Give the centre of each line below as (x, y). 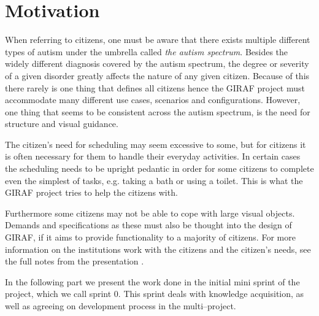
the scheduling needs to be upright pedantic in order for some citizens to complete (159, 168)
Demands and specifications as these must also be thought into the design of (148, 225)
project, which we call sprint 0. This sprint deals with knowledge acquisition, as (155, 294)
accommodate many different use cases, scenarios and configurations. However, (153, 100)
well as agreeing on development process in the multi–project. (121, 306)
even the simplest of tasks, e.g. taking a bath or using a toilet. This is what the (154, 180)
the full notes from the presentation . (75, 261)
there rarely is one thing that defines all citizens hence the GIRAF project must (155, 87)
